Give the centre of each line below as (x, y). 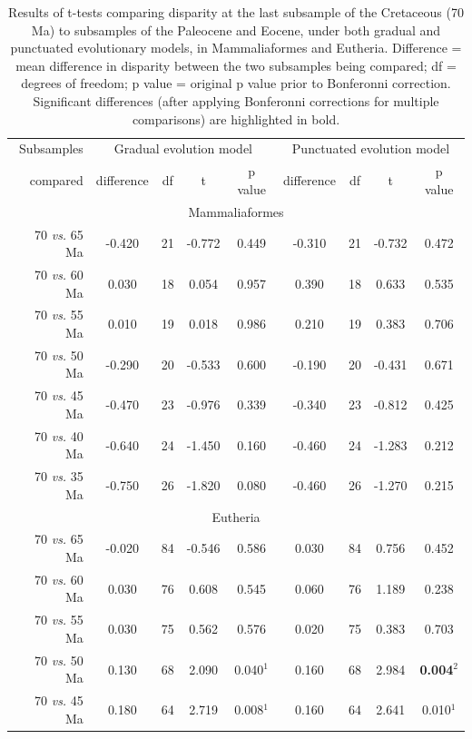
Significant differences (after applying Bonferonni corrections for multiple (236, 100)
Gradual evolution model (183, 148)
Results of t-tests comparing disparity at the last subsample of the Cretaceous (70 (236, 12)
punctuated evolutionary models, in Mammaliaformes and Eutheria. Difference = (236, 48)
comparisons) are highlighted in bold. (236, 118)
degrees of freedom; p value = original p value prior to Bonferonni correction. (236, 83)
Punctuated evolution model (371, 148)
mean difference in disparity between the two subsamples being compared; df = (236, 65)
